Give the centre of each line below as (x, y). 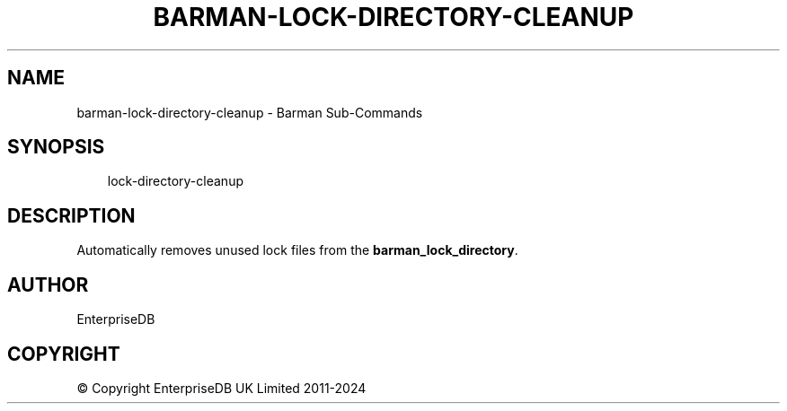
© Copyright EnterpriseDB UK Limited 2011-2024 (221, 388)
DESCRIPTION (71, 215)
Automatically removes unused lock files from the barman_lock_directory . (297, 250)
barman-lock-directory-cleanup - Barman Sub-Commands (250, 112)
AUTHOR (48, 284)
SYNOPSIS (56, 147)
